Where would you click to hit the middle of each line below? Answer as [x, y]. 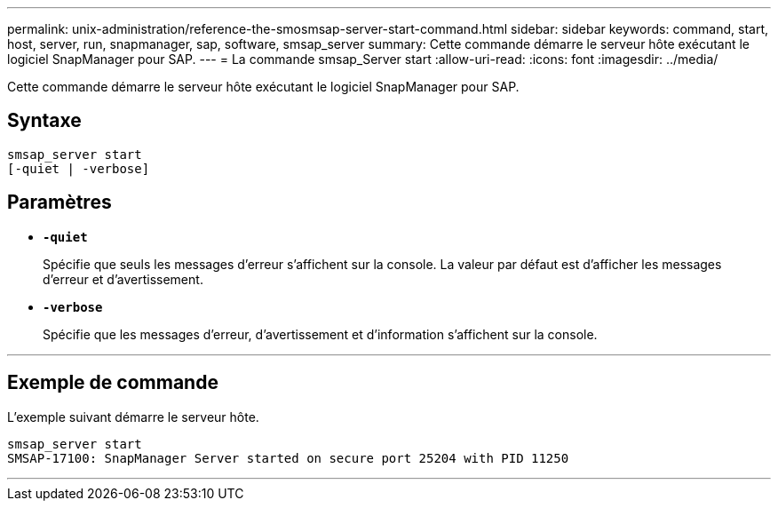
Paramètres [60, 202]
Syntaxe [44, 121]
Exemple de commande [113, 383]
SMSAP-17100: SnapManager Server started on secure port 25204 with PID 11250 [288, 458]
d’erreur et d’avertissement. [123, 279]
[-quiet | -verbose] [79, 168]
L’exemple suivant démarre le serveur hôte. [133, 417]
